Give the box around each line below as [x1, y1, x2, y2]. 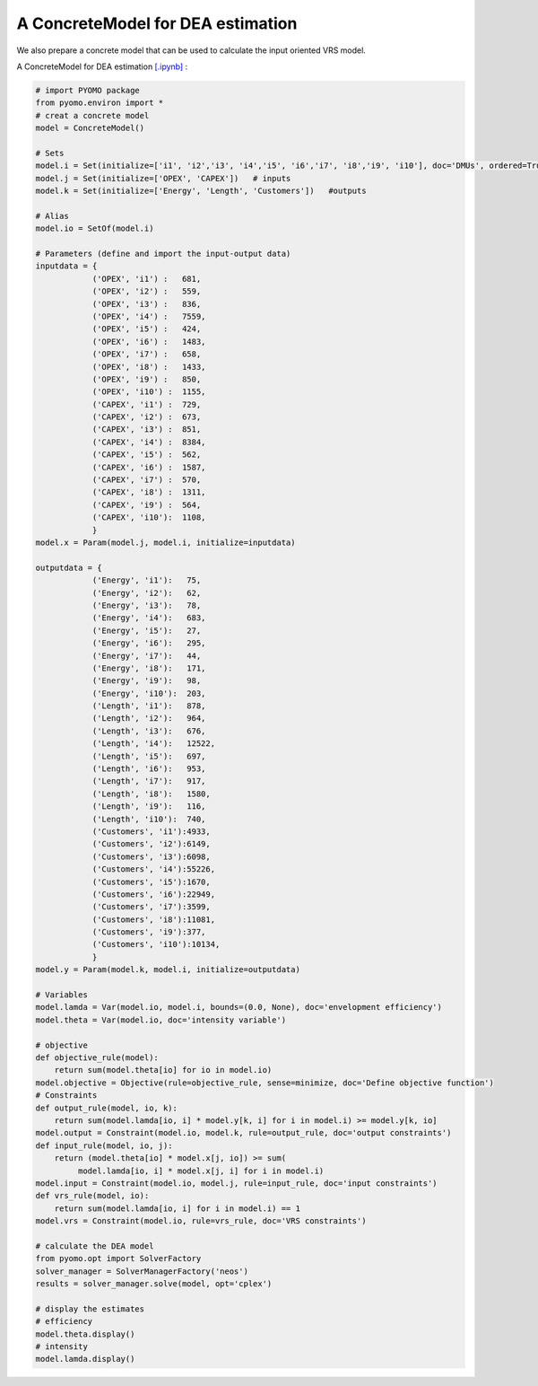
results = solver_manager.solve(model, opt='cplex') [35, 1279, 273, 1289]
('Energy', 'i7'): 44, [91, 651, 202, 661]
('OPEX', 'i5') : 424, [91, 324, 202, 334]
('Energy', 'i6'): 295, [91, 638, 206, 648]
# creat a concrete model [35, 110, 150, 120]
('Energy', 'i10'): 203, [91, 688, 206, 698]
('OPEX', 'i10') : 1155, [91, 387, 206, 397]
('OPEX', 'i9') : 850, [91, 373, 202, 384]
